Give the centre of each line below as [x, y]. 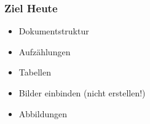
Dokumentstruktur [54, 31]
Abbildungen [43, 113]
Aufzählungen [45, 51]
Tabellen [35, 72]
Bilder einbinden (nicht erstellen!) [82, 93]
